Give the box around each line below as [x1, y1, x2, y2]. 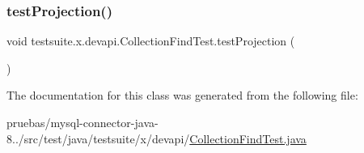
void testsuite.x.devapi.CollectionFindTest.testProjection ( [6, 32, 295, 49]
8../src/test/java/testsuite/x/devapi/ [6, 130, 190, 147]
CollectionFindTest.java [189, 130, 307, 147]
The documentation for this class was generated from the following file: [6, 87, 358, 104]
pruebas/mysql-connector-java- [6, 114, 159, 130]
